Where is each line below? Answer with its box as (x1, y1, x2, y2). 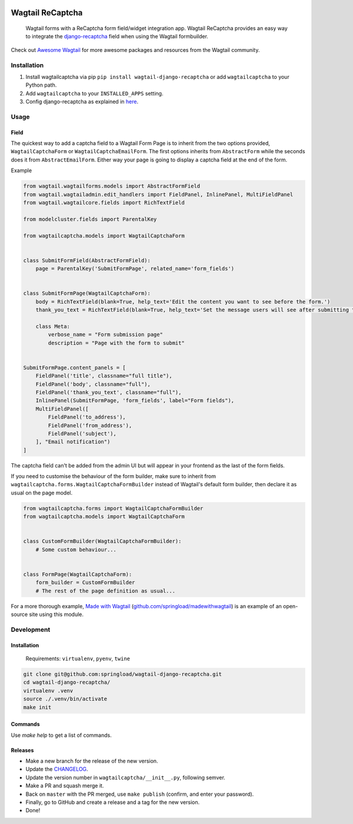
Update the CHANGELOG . (25, 766, 88, 773)
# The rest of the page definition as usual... (35, 587, 176, 594)
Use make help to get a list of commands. (11, 731, 112, 739)
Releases (11, 746, 34, 754)
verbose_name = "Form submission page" (48, 331, 163, 338)
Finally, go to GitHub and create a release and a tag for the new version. (25, 799, 200, 806)
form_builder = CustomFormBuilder (35, 579, 135, 586)
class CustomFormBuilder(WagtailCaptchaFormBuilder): (23, 538, 182, 545)
